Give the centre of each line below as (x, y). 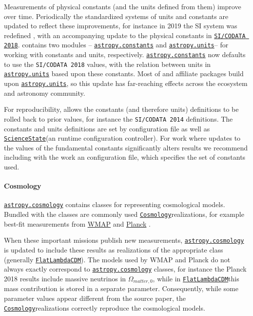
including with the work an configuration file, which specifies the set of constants (125, 157)
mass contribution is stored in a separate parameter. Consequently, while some (121, 288)
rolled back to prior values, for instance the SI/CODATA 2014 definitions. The (118, 118)
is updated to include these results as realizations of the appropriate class (114, 249)
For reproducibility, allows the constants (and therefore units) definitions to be (121, 109)
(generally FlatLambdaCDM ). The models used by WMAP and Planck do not (117, 259)
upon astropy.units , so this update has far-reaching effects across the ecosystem (126, 83)
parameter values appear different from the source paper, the (95, 298)
